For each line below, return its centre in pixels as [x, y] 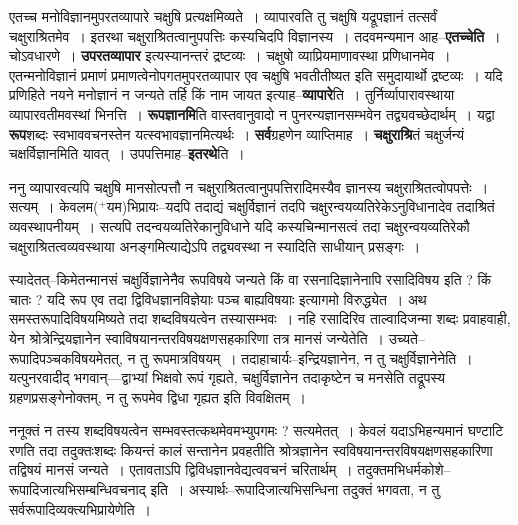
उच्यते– [406, 337]
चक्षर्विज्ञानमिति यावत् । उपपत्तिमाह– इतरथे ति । [127, 153]
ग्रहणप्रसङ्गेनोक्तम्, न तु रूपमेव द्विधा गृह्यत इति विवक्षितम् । [157, 396]
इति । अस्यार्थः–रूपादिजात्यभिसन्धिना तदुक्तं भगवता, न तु [295, 489]
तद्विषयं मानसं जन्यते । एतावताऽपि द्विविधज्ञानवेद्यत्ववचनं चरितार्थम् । [181, 469]
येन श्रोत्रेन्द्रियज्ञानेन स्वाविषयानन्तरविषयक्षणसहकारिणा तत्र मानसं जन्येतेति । [196, 337]
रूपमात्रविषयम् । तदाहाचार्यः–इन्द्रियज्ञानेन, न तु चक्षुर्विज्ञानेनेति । [312, 357]
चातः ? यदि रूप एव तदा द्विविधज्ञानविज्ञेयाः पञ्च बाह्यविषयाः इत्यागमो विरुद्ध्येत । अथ [218, 298]
